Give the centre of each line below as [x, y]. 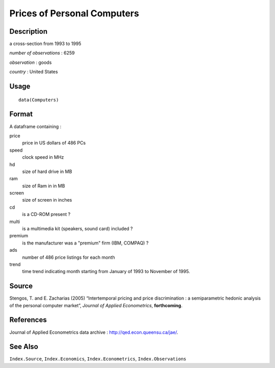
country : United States [34, 72]
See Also [24, 347]
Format [21, 114]
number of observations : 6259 [42, 53]
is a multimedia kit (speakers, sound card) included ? [78, 229]
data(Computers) [39, 100]
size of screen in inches [47, 200]
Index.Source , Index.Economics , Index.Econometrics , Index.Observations [98, 359]
